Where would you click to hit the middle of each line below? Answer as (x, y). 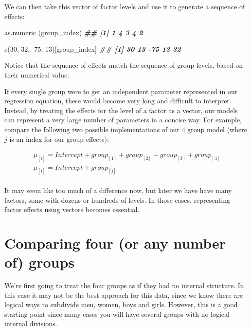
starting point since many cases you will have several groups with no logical (117, 314)
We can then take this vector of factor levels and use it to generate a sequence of (125, 6)
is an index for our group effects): (59, 139)
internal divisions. (31, 323)
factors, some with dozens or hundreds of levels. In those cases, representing (117, 200)
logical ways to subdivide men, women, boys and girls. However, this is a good (121, 304)
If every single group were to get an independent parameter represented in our (121, 91)
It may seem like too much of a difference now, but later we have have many (118, 190)
